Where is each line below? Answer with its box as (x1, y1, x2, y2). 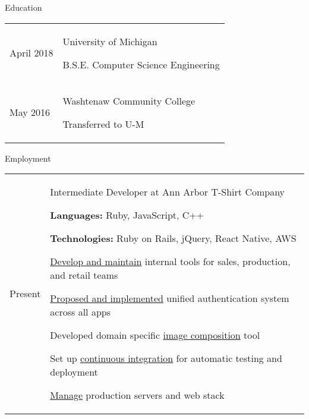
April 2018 (10, 46, 53, 60)
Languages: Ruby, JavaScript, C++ (50, 208, 204, 222)
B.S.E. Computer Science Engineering (62, 57, 220, 71)
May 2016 (10, 105, 51, 119)
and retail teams (50, 268, 118, 282)
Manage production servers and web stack (50, 388, 225, 402)
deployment (50, 365, 98, 379)
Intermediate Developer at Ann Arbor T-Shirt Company (50, 185, 285, 199)
